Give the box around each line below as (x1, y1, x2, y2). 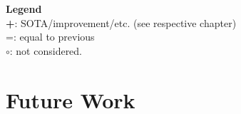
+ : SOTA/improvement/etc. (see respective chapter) (6, 15, 237, 30)
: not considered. (9, 43, 83, 58)
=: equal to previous (6, 29, 95, 44)
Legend (6, 1, 42, 16)
